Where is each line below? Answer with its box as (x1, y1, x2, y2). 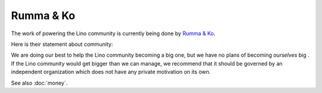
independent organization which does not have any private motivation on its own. (11, 69, 211, 76)
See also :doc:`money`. (11, 79, 68, 86)
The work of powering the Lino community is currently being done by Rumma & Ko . (11, 30, 216, 37)
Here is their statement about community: (11, 41, 113, 48)
